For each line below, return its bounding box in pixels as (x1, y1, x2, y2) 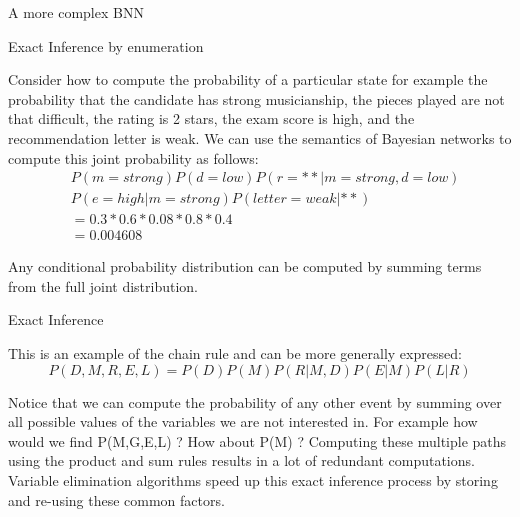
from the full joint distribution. (8, 275, 198, 296)
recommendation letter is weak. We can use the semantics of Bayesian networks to (8, 127, 512, 148)
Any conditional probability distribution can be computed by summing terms (8, 256, 482, 277)
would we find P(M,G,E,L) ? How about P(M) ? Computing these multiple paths (8, 430, 507, 451)
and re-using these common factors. (8, 489, 225, 510)
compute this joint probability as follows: (8, 147, 259, 168)
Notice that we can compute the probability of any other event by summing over (8, 391, 502, 412)
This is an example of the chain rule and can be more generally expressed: (8, 343, 462, 364)
